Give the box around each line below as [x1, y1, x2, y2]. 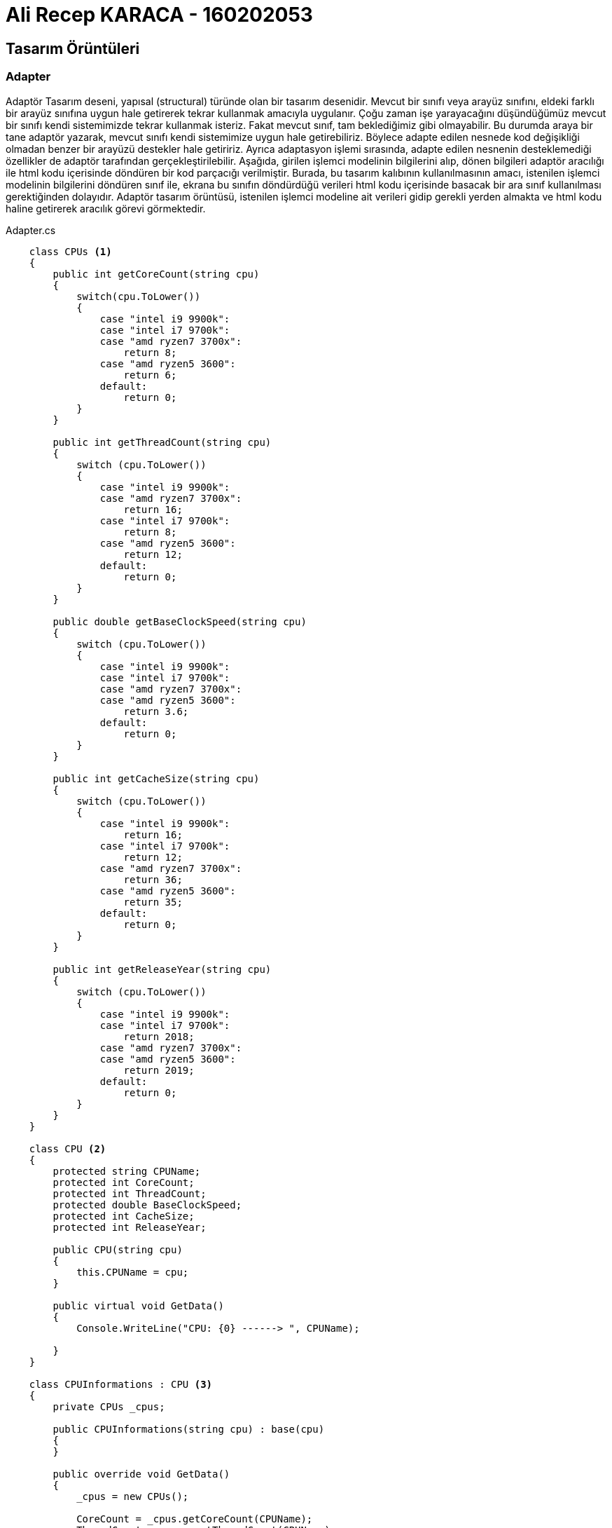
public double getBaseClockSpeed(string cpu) [53, 615, 307, 627]
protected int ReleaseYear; [53, 1221, 207, 1233]
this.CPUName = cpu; [76, 1266, 189, 1278]
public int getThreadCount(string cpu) [53, 436, 272, 448]
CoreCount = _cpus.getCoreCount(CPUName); [76, 1513, 313, 1524]
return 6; [123, 369, 177, 381]
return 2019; [123, 1064, 195, 1076]
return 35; [123, 896, 183, 908]
